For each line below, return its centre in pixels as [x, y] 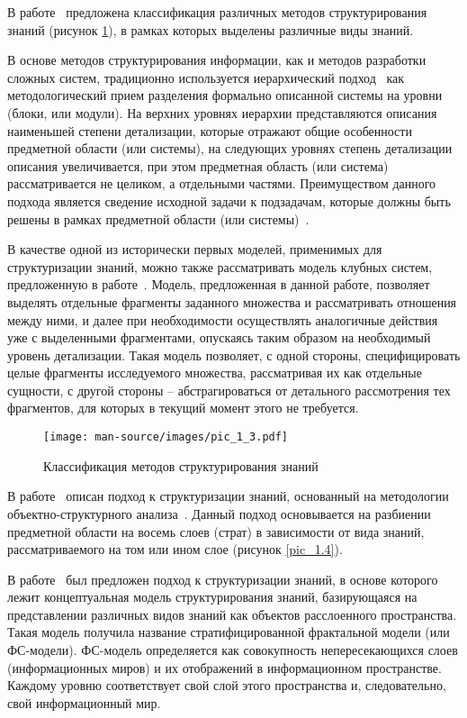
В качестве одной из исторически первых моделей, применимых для [195, 249]
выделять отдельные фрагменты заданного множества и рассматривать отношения [232, 301]
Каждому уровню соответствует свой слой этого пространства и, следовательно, [227, 685]
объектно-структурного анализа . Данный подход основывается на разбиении [219, 513]
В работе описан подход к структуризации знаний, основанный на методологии [228, 496]
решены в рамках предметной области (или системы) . [158, 218]
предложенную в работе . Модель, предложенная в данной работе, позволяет [219, 284]
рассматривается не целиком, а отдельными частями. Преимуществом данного [222, 183]
